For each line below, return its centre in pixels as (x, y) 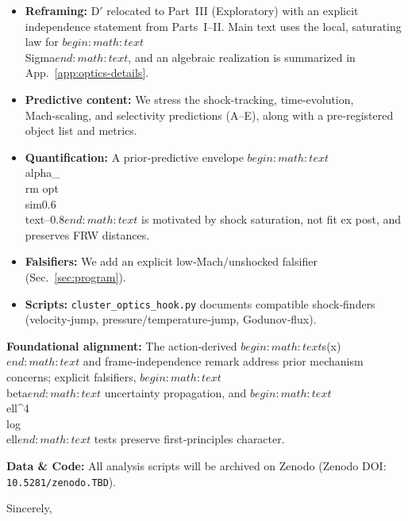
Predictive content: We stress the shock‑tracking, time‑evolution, (189, 99)
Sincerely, (29, 508)
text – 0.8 (45, 219)
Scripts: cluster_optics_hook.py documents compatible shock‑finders (200, 303)
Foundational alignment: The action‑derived (122, 345)
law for (42, 42)
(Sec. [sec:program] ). (75, 276)
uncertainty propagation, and (175, 392)
